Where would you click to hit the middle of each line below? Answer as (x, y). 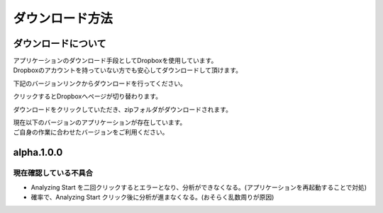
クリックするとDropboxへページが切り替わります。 (88, 96)
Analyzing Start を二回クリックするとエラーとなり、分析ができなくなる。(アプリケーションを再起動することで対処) (199, 187)
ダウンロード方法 (63, 18)
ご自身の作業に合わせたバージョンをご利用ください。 (91, 132)
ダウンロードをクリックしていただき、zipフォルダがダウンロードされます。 (122, 109)
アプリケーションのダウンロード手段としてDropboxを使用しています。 (115, 61)
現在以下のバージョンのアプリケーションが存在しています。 (100, 122)
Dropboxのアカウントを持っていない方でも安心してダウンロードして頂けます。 (128, 70)
